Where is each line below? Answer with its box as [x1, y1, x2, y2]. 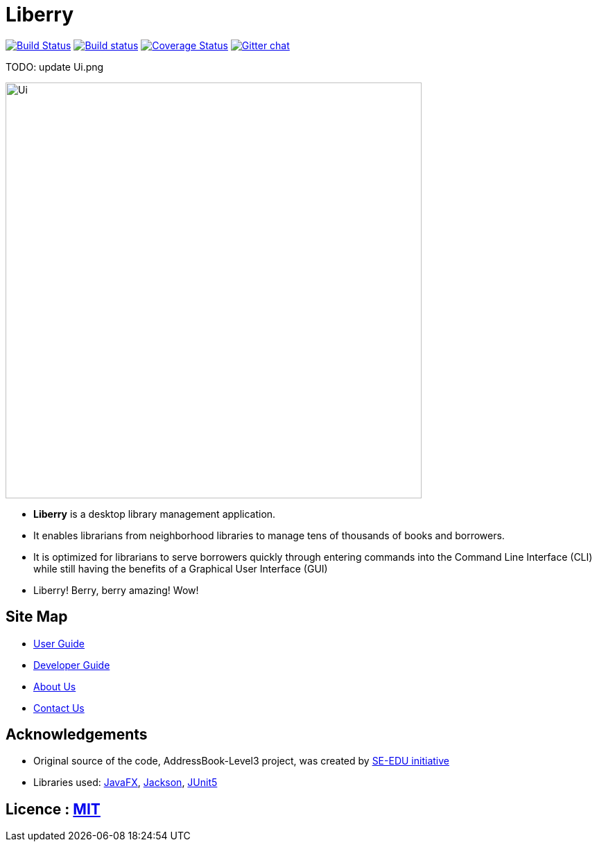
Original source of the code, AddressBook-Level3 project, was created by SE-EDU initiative [33, 755, 449, 767]
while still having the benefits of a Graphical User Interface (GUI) [33, 562, 328, 575]
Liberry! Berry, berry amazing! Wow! [33, 584, 199, 596]
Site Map [6, 608, 68, 626]
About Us [33, 680, 76, 692]
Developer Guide [33, 658, 110, 671]
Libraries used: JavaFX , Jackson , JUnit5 [33, 776, 218, 789]
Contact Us [33, 701, 85, 714]
